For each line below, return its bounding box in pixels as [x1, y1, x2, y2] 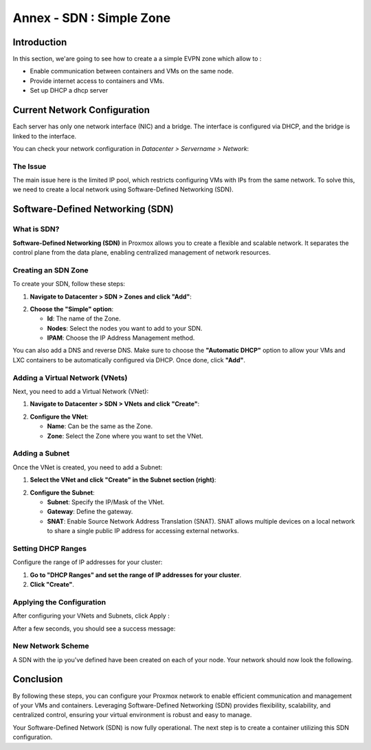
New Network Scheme [12, 642, 89, 651]
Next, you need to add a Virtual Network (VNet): [12, 388, 149, 396]
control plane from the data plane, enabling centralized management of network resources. [12, 248, 271, 257]
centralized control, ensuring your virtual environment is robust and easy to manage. [12, 711, 252, 719]
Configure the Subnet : [30, 488, 95, 497]
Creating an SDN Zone [12, 265, 89, 274]
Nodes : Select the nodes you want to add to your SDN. [47, 324, 203, 332]
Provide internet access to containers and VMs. [30, 76, 165, 85]
